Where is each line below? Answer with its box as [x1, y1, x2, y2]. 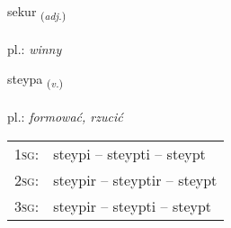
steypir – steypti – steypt [53, 195, 212, 216]
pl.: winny [7, 39, 62, 58]
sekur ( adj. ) [7, 2, 67, 23]
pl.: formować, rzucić [7, 107, 123, 126]
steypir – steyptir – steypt [53, 169, 218, 190]
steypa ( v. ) [7, 69, 64, 91]
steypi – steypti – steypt [53, 142, 206, 164]
